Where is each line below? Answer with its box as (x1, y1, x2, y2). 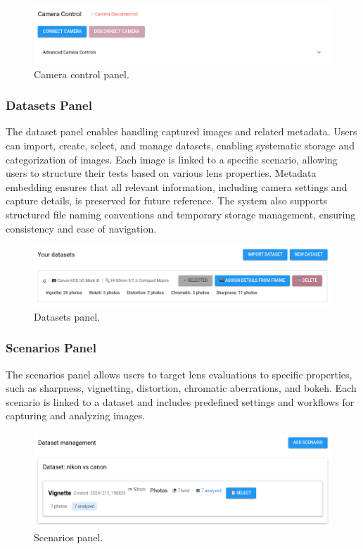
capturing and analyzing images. (6, 408, 146, 423)
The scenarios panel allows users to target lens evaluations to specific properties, (6, 366, 352, 381)
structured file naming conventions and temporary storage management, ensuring (6, 206, 356, 221)
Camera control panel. (34, 66, 129, 81)
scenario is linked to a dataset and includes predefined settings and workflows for (6, 394, 355, 409)
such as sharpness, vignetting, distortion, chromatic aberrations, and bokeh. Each (6, 381, 357, 395)
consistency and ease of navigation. (6, 221, 157, 235)
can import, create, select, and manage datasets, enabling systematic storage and (6, 138, 355, 153)
